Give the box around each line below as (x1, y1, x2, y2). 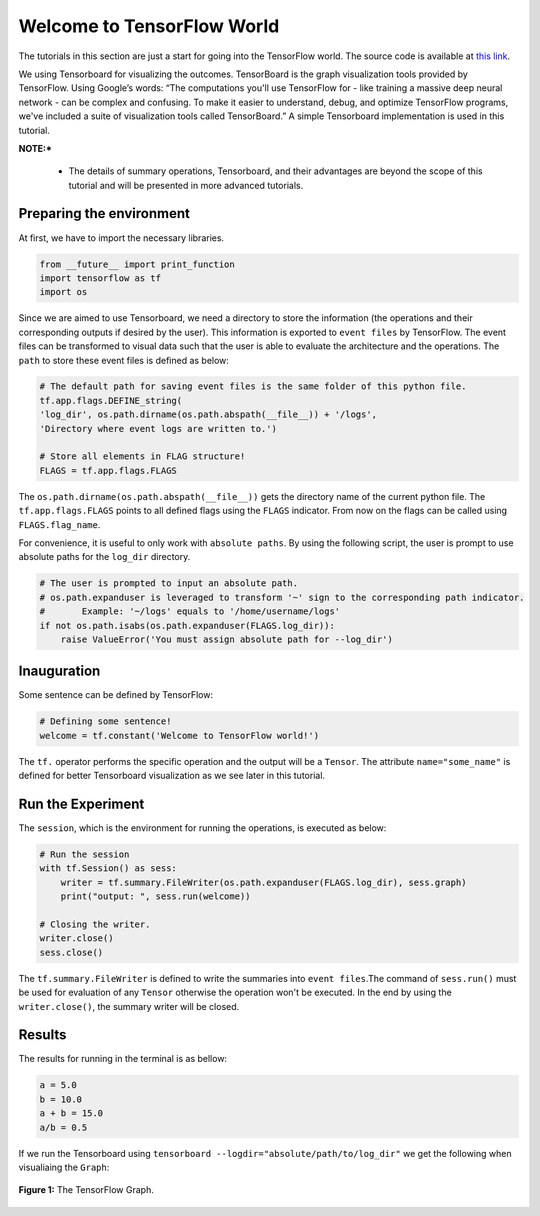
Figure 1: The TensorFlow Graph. (18, 1184, 154, 1196)
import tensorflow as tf (39, 272, 162, 284)
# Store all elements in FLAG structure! (39, 451, 246, 462)
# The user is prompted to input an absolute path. (39, 578, 299, 589)
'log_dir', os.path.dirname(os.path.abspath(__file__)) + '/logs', (39, 409, 378, 420)
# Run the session (39, 849, 130, 860)
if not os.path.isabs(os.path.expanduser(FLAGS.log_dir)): (39, 620, 335, 631)
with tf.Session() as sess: (39, 863, 177, 874)
